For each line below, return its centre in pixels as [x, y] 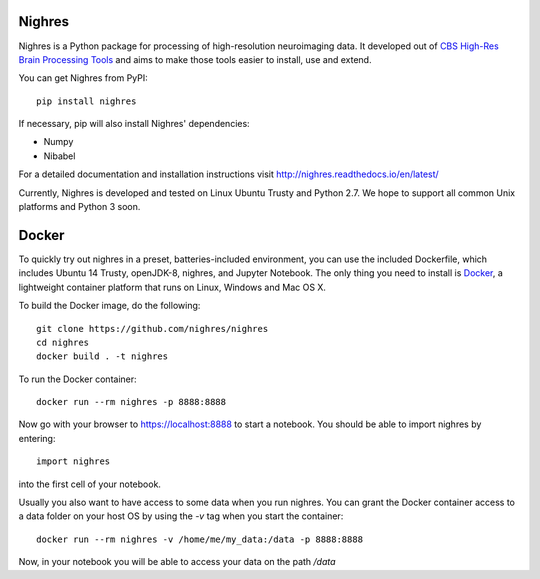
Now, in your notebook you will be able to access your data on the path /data [177, 562]
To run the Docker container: [77, 379]
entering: [37, 438]
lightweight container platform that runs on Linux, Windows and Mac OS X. [172, 287]
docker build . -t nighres [102, 356]
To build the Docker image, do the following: [109, 306]
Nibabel [59, 156]
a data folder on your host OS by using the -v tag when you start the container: [181, 516]
